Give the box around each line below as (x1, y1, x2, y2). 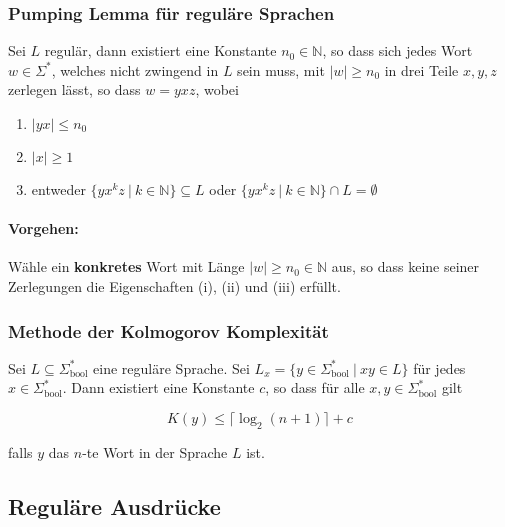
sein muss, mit (237, 59, 325, 80)
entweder (31, 179, 86, 199)
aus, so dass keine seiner (331, 256, 480, 277)
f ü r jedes (413, 357, 466, 378)
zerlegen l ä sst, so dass (8, 79, 141, 100)
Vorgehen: (8, 218, 79, 239)
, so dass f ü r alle (265, 377, 365, 398)
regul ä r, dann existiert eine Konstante (44, 40, 277, 61)
